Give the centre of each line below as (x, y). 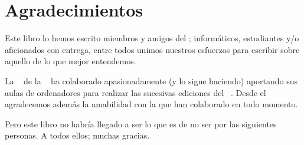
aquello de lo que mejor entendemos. (71, 61)
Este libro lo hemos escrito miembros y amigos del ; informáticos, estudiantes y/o (152, 38)
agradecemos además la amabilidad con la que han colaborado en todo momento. (151, 104)
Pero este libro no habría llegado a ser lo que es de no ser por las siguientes (141, 123)
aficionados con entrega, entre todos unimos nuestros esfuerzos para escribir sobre (152, 49)
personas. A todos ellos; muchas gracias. (77, 135)
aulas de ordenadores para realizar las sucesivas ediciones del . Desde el (135, 92)
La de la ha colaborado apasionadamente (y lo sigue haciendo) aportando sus (151, 80)
